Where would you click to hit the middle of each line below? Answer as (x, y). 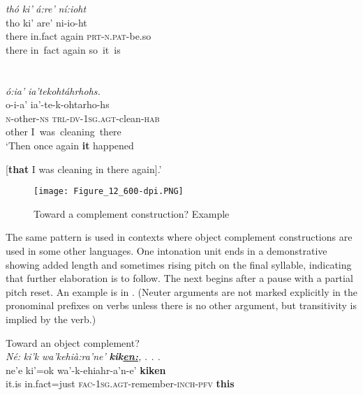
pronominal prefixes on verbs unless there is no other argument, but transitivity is (181, 305)
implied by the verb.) (51, 319)
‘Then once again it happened (70, 145)
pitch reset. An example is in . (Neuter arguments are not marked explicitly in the (182, 291)
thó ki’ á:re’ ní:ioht (46, 8)
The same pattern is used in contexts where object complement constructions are (179, 237)
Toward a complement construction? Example (132, 213)
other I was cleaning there (64, 132)
